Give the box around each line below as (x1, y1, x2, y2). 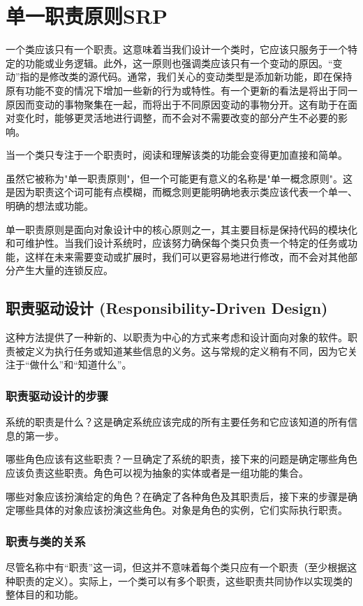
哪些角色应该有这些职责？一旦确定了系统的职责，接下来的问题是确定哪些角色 (6, 452, 357, 466)
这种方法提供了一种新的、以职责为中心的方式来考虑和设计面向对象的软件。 (6, 330, 348, 345)
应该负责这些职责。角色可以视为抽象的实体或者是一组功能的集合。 (6, 466, 309, 480)
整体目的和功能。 (6, 587, 84, 602)
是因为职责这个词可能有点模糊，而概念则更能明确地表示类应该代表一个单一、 (6, 185, 357, 199)
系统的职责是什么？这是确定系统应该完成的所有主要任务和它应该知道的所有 (6, 414, 348, 429)
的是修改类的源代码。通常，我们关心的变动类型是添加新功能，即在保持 (29, 69, 353, 84)
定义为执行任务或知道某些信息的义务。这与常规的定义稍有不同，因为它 (24, 343, 348, 358)
